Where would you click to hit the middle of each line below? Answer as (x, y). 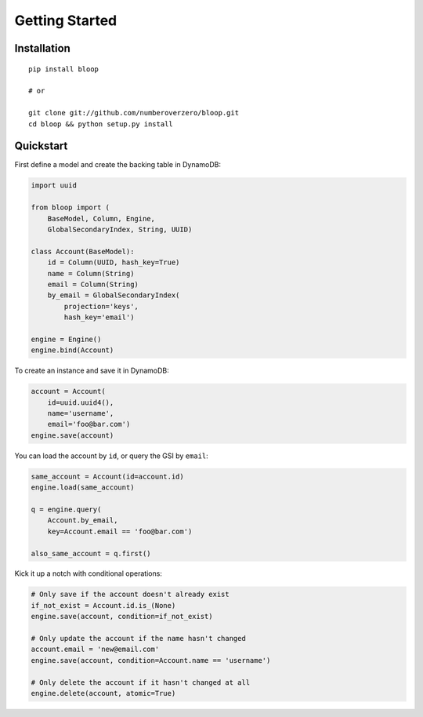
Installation (42, 48)
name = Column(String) (91, 273)
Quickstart (41, 146)
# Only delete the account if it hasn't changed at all (141, 682)
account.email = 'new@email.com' (95, 650)
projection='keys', (101, 306)
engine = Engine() (66, 339)
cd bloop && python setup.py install (101, 124)
